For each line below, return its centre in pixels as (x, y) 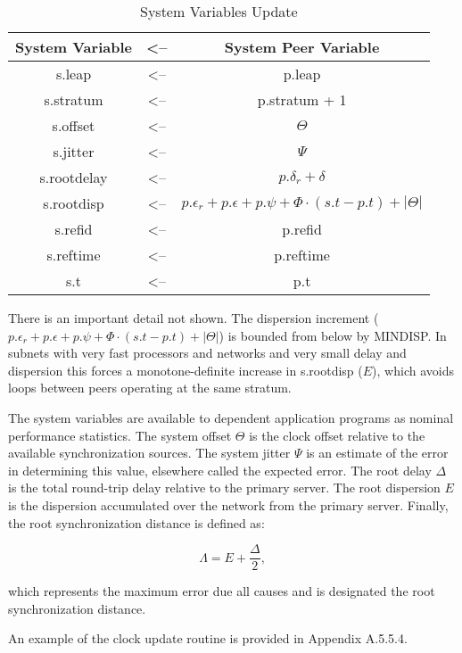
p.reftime (302, 255)
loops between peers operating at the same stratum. (150, 388)
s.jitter (74, 151)
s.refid (74, 229)
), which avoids (413, 370)
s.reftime (74, 255)
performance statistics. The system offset (120, 435)
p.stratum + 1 (302, 99)
